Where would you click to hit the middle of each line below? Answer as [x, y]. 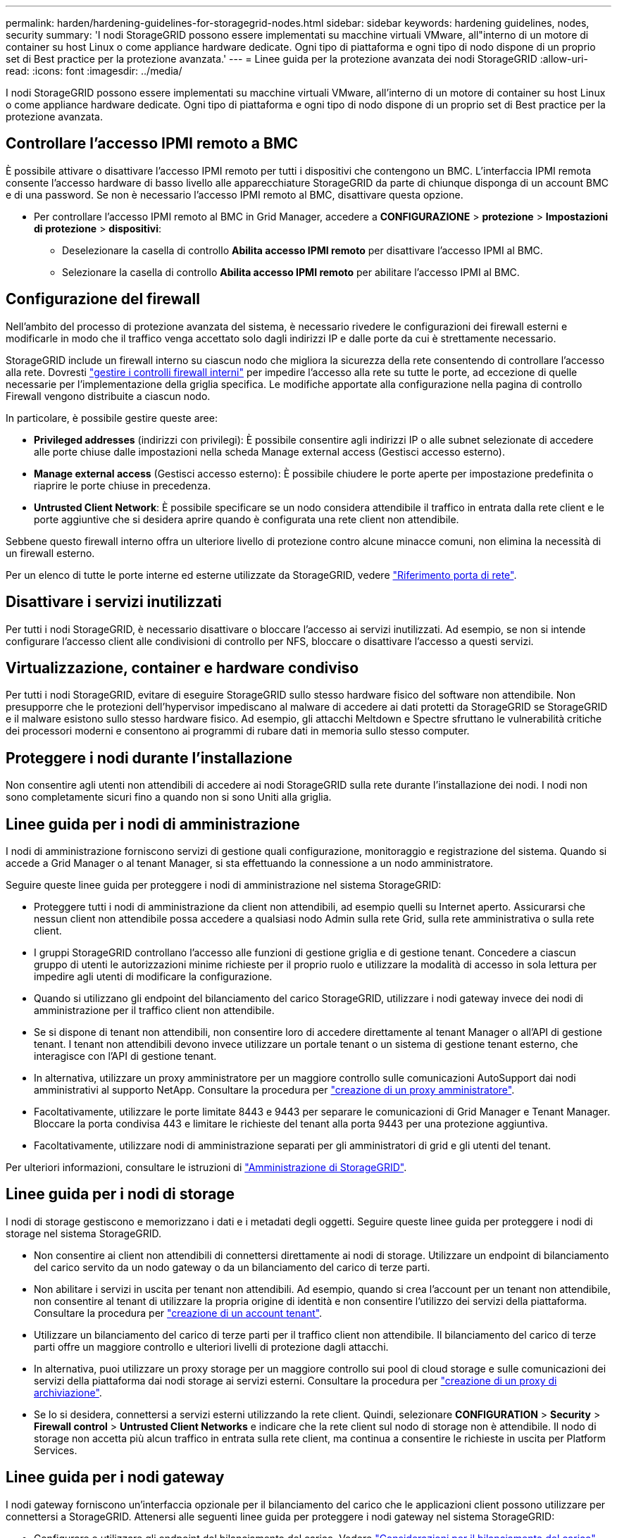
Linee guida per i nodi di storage [120, 1194]
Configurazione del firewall [103, 299]
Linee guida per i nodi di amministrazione [153, 824]
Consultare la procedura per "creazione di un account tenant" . [178, 1313]
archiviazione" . [68, 1392]
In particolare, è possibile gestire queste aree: [112, 418]
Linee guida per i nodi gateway [115, 1477]
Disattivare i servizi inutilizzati [114, 602]
